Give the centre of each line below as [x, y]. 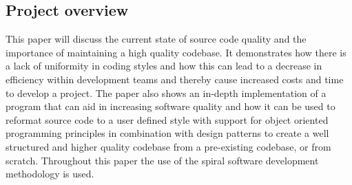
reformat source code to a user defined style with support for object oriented [167, 119]
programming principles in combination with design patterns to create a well [167, 133]
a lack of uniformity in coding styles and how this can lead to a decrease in [164, 66]
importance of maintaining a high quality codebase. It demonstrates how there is [176, 52]
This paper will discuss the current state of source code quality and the [156, 39]
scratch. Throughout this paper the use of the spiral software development [162, 160]
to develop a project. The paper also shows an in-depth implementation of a [166, 92]
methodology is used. [50, 174]
